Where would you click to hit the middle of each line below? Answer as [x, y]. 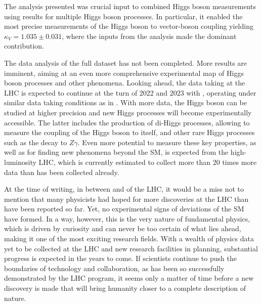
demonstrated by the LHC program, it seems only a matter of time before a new [129, 278]
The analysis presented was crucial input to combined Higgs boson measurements [130, 6]
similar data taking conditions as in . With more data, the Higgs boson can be [125, 102]
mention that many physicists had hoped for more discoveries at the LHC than [126, 199]
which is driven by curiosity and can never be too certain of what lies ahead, [123, 228]
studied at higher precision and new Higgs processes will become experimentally [128, 112]
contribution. [24, 46]
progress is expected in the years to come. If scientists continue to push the [120, 258]
